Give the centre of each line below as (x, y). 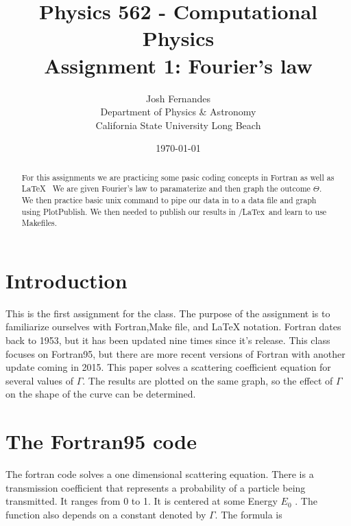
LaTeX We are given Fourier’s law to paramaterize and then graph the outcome (166, 188)
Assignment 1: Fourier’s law (178, 65)
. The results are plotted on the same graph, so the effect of (208, 380)
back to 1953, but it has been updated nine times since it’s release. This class (168, 340)
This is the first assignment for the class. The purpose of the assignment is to (168, 313)
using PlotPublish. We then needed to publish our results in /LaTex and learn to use (174, 211)
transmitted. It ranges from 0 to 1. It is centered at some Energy (142, 501)
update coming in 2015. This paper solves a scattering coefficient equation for (168, 367)
